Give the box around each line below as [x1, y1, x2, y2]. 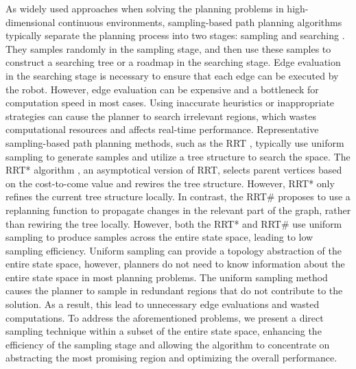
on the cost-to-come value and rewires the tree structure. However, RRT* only [5, 176, 335, 190]
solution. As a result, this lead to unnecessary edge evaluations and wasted [5, 297, 320, 311]
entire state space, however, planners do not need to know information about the [5, 257, 345, 271]
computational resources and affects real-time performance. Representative [5, 122, 319, 136]
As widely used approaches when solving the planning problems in [5, 1, 284, 15]
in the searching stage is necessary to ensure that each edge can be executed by [5, 68, 339, 82]
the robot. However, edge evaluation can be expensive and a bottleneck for [5, 82, 319, 96]
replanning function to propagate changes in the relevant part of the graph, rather [5, 202, 351, 217]
